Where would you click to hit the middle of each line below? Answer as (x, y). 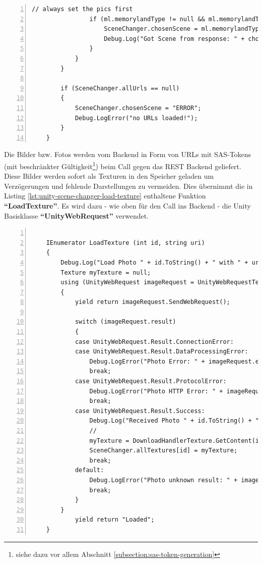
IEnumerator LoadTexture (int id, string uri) (125, 243)
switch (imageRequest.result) (125, 322)
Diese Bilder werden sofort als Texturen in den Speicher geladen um (109, 176)
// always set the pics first (82, 9)
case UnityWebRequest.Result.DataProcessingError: (161, 352)
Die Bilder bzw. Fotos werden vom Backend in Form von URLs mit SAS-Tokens (128, 154)
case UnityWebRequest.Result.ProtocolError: (151, 381)
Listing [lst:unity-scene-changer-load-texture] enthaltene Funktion (105, 196)
